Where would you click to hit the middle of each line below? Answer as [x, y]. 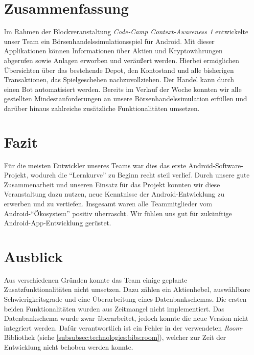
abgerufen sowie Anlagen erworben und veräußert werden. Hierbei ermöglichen [122, 60]
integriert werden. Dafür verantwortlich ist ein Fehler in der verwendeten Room [123, 327]
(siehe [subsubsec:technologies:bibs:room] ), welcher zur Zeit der [131, 337]
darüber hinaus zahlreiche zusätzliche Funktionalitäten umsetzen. [102, 108]
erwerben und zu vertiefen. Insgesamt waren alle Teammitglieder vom [108, 203]
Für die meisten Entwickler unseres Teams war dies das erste [95, 165]
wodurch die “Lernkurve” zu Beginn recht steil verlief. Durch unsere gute [140, 175]
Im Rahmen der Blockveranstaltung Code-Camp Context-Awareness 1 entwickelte [126, 32]
